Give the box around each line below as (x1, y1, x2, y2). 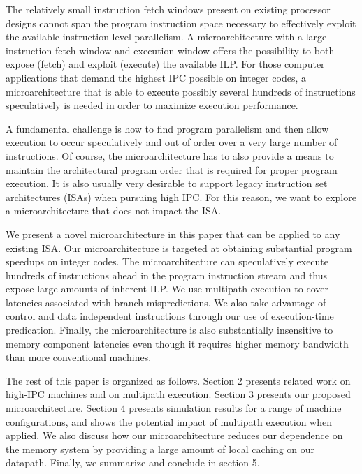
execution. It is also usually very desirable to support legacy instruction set (6, 176, 328, 191)
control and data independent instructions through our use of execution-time (6, 309, 334, 323)
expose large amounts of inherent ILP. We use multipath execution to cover (6, 281, 328, 296)
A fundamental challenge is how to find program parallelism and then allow (6, 121, 329, 135)
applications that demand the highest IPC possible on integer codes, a (6, 70, 306, 84)
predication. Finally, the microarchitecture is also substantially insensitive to (6, 323, 333, 337)
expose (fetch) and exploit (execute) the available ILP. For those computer (6, 57, 325, 71)
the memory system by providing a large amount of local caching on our (6, 441, 315, 456)
